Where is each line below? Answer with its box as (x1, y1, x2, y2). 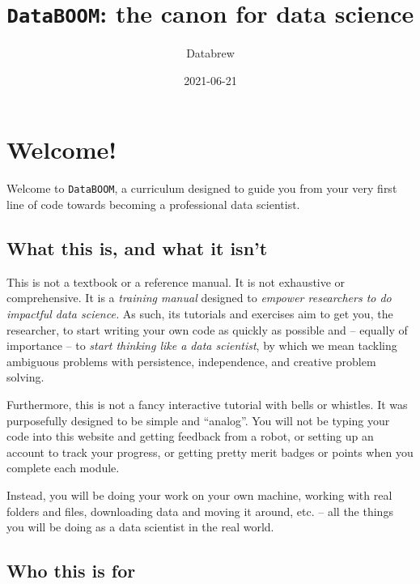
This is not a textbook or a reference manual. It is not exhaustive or (6, 273, 346, 290)
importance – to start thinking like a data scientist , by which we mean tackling (6, 337, 397, 354)
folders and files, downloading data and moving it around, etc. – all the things (6, 502, 393, 519)
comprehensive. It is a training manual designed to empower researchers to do (6, 289, 392, 306)
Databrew (186, 45, 235, 62)
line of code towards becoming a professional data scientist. (6, 196, 300, 213)
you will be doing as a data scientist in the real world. (6, 518, 274, 535)
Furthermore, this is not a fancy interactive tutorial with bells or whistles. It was (6, 395, 408, 412)
